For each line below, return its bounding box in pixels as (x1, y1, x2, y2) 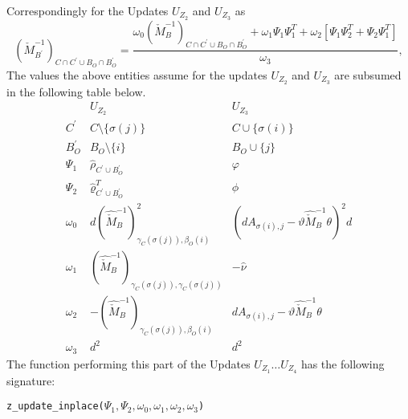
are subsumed (334, 66, 402, 83)
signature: (6, 372, 55, 388)
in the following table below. (6, 83, 146, 100)
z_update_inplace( (6, 401, 104, 413)
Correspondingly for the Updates (6, 2, 169, 18)
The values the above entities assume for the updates (6, 66, 267, 83)
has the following (300, 355, 385, 372)
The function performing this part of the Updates (6, 355, 251, 372)
